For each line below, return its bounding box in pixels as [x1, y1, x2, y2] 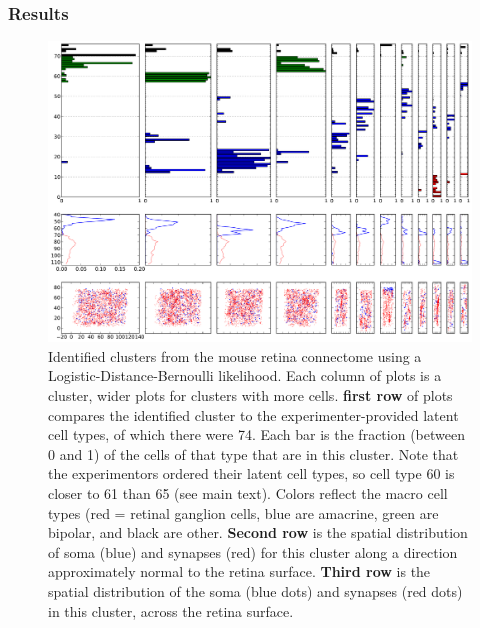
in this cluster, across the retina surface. [48, 600, 294, 621]
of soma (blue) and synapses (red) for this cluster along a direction [48, 541, 458, 562]
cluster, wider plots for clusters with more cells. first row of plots [48, 385, 453, 406]
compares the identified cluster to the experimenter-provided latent [48, 404, 459, 425]
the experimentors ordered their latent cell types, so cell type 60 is [48, 463, 455, 484]
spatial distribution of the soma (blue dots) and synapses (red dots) [48, 580, 463, 601]
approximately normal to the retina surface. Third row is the [48, 561, 431, 582]
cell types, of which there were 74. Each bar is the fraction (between [48, 424, 465, 445]
